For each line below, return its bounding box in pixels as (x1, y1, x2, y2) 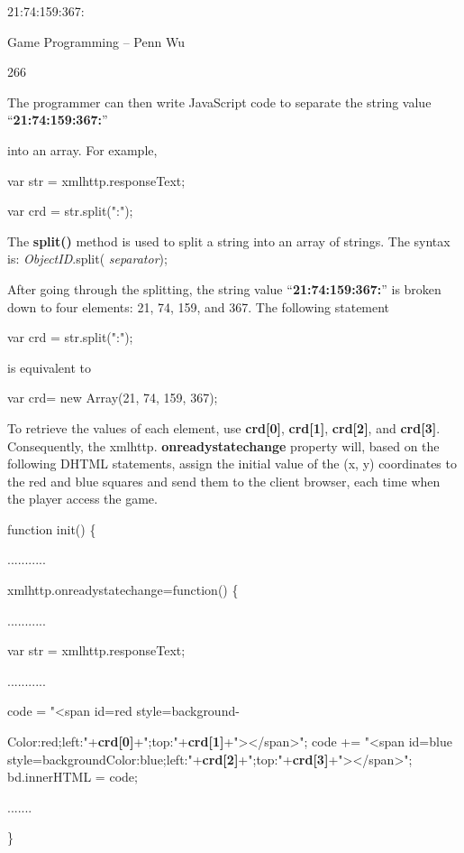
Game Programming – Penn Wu (7, 32, 185, 51)
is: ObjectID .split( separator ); (7, 249, 168, 268)
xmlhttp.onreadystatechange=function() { (7, 580, 239, 599)
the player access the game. (7, 489, 158, 508)
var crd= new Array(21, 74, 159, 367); (7, 388, 218, 407)
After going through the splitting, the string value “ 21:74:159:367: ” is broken (7, 279, 441, 298)
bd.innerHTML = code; (7, 767, 138, 786)
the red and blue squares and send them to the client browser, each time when (7, 471, 441, 490)
